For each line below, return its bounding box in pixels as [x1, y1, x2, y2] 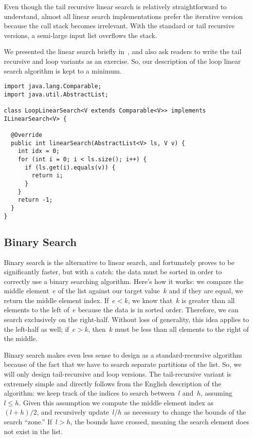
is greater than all [181, 295, 235, 305]
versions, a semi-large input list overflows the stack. [4, 30, 157, 40]
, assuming [200, 388, 233, 398]
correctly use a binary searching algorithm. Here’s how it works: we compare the [4, 276, 244, 286]
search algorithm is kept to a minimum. [4, 65, 122, 76]
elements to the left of [4, 305, 70, 315]
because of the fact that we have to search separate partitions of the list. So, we [4, 359, 242, 369]
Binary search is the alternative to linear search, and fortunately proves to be [4, 257, 235, 267]
